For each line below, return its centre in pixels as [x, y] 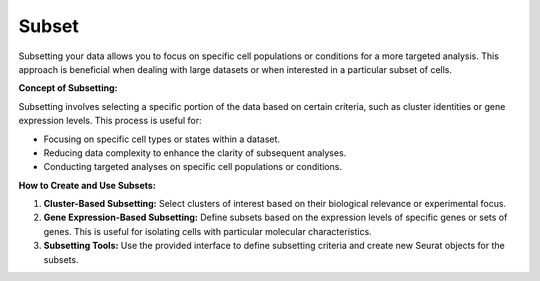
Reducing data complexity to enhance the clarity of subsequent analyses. [195, 152]
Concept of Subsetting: [68, 88]
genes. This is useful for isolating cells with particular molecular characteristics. [207, 231]
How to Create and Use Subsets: [87, 185]
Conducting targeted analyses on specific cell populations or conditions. [192, 167]
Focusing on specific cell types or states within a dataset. [161, 139]
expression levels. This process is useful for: [110, 121]
